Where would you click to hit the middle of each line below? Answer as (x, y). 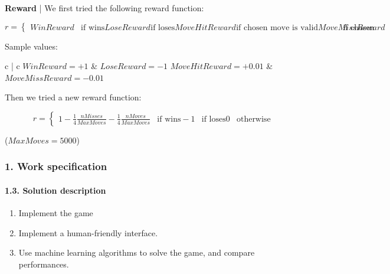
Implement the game (56, 213)
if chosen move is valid (277, 28)
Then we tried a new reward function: (73, 97)
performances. (44, 264)
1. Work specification (56, 166)
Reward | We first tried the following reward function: (104, 8)
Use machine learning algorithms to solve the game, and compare (137, 252)
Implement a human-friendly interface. (88, 232)
